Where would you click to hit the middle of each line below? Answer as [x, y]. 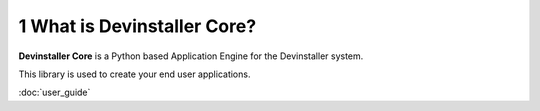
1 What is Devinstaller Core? [137, 26]
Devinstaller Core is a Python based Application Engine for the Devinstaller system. [191, 56]
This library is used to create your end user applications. [134, 74]
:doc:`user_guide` [54, 92]
